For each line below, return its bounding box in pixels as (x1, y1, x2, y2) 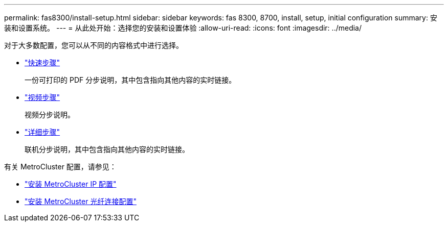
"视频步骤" (25, 93, 60, 102)
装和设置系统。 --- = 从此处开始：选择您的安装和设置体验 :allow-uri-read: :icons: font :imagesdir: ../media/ (4, 23, 362, 32)
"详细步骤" (25, 128, 60, 136)
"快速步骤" (25, 58, 60, 67)
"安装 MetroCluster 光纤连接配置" (25, 197, 137, 206)
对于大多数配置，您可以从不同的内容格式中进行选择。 (4, 41, 183, 49)
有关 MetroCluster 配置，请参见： (4, 162, 117, 171)
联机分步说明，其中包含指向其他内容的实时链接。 (25, 145, 189, 154)
